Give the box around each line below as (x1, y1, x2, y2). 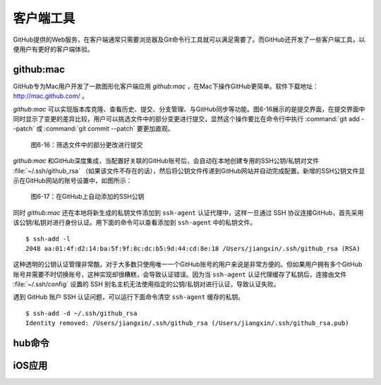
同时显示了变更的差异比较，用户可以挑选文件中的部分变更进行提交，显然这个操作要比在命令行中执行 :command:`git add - (13, 115, 365, 123)
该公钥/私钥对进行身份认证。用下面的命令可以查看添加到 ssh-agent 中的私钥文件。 (13, 219, 257, 227)
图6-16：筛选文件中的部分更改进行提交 (30, 140, 143, 149)
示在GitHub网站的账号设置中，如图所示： (13, 176, 133, 185)
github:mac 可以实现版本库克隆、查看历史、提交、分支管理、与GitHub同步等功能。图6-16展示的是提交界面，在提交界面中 (13, 104, 365, 113)
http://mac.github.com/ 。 (13, 92, 88, 100)
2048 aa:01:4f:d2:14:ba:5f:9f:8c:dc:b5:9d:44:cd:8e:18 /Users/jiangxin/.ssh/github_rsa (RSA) (25, 244, 361, 252)
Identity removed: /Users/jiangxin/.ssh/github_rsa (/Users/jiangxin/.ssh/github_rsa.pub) (25, 319, 349, 327)
